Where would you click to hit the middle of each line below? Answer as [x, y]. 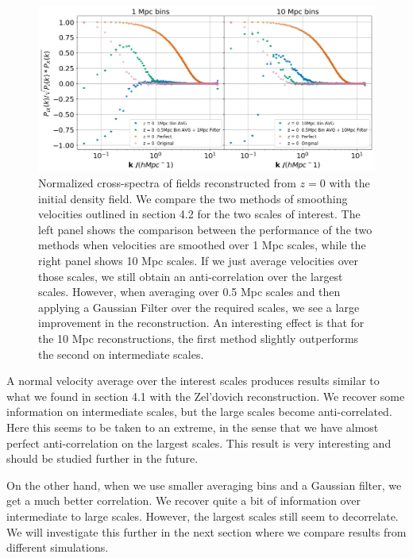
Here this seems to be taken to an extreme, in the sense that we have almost [193, 427]
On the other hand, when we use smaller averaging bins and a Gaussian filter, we [204, 485]
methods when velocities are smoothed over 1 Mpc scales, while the [202, 245]
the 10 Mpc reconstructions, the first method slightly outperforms [199, 338]
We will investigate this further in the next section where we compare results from [206, 531]
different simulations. [58, 547]
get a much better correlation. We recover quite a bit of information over [183, 500]
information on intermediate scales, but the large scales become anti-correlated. [199, 412]
